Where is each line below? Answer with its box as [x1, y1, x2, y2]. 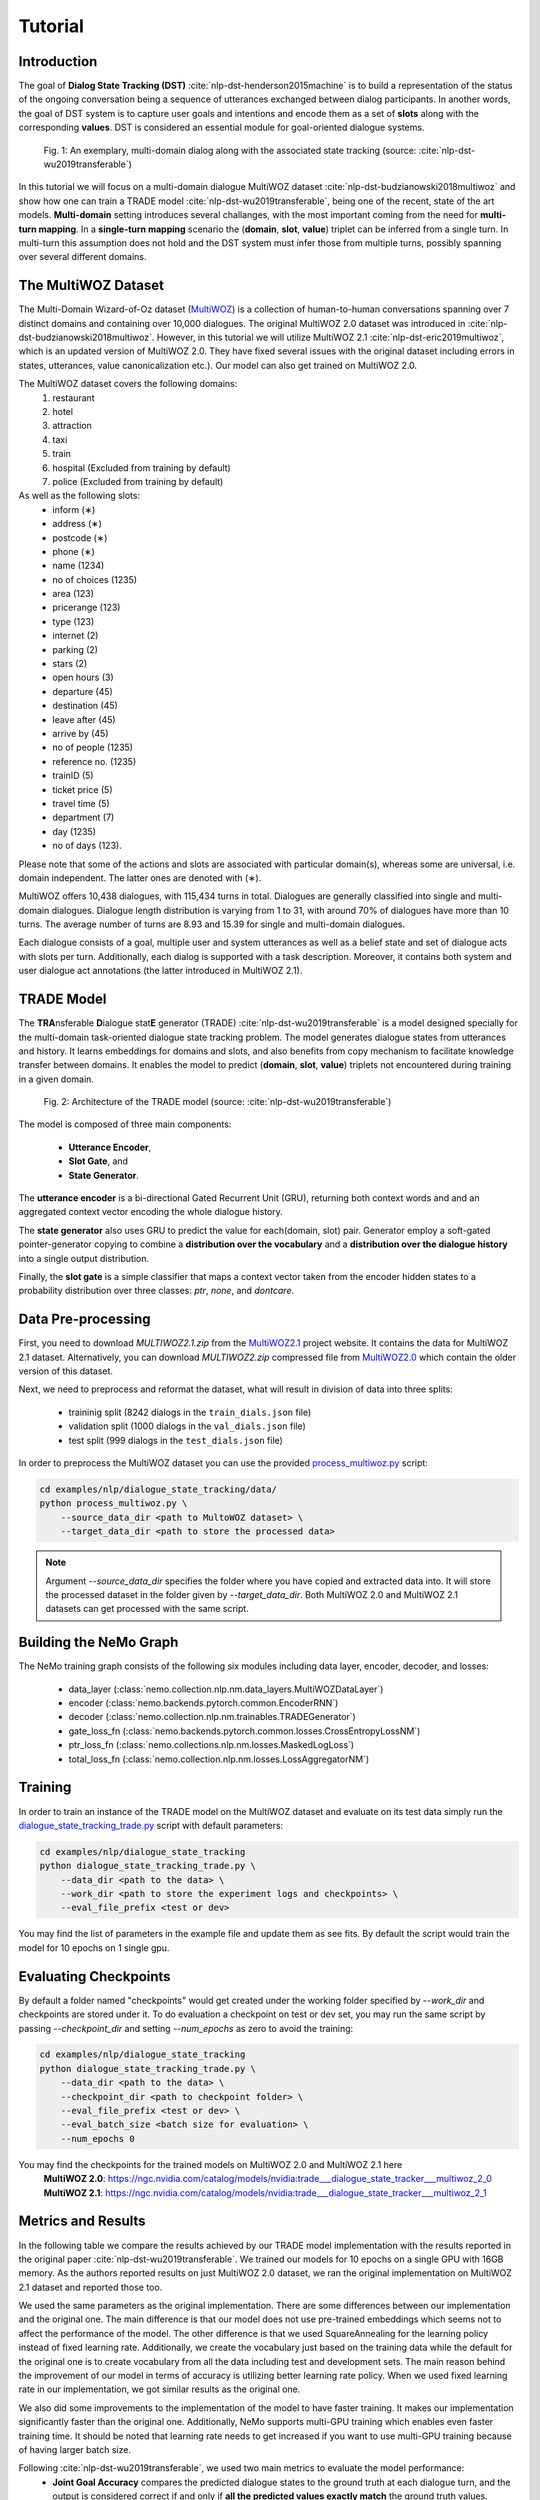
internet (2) [52, 630, 99, 642]
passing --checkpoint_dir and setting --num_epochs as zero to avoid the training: [18, 2022, 354, 2034]
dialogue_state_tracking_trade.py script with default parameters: [18, 1819, 284, 1831]
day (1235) [52, 825, 97, 837]
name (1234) [52, 560, 105, 572]
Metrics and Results [18, 2213, 146, 2230]
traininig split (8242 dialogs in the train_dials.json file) [68, 1406, 312, 1418]
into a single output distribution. [18, 1252, 150, 1264]
